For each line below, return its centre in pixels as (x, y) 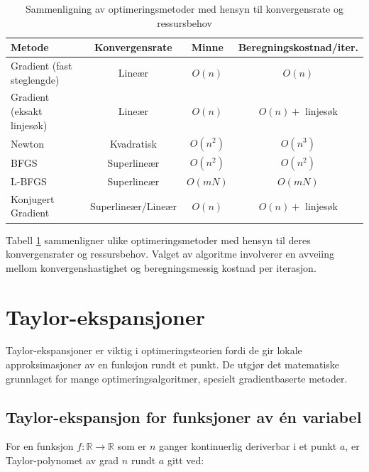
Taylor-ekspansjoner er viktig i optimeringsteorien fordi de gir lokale (154, 350)
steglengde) (35, 79)
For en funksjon (40, 446)
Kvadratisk (133, 143)
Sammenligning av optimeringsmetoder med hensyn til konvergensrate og (184, 9)
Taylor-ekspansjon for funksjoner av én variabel (184, 416)
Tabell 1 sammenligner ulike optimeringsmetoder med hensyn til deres (158, 240)
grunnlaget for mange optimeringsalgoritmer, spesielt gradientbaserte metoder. (177, 378)
